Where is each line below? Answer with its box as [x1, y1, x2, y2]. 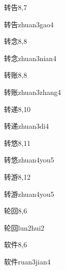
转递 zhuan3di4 [4, 121, 49, 131]
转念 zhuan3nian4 [4, 52, 56, 63]
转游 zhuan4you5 [4, 188, 54, 199]
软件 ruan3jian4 [4, 256, 51, 266]
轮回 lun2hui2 [4, 222, 44, 233]
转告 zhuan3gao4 [4, 19, 54, 29]
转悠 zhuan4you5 [4, 154, 54, 165]
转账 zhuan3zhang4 [4, 86, 61, 97]
